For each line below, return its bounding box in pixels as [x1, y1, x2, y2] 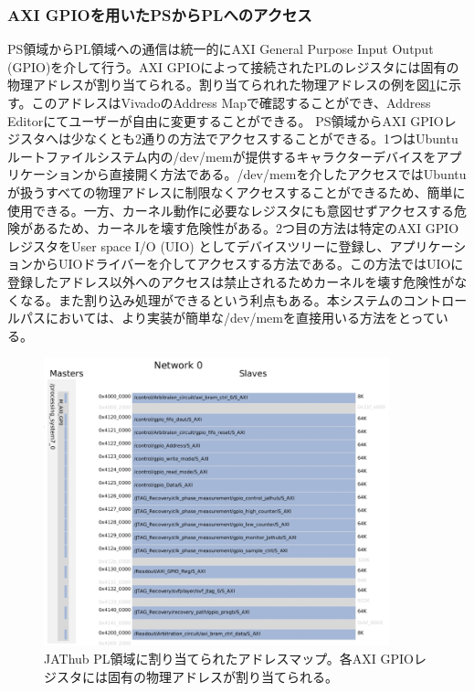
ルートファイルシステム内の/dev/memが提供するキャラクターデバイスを [7, 146, 437, 165]
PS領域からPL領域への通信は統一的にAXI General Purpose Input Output [7, 39, 434, 59]
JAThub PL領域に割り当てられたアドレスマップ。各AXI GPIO [44, 648, 414, 667]
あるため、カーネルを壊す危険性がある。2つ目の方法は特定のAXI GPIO [32, 218, 459, 238]
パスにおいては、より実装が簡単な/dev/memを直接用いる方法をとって [19, 308, 436, 327]
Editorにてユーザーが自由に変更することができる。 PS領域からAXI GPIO [7, 111, 444, 130]
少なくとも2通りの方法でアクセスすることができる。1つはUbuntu [70, 129, 458, 148]
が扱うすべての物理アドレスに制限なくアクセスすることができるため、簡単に [7, 182, 466, 201]
